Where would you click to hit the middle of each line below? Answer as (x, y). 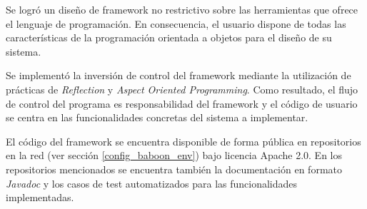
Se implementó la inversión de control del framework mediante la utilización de (179, 75)
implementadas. (40, 197)
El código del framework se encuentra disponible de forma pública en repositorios (183, 141)
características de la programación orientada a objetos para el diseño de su (169, 37)
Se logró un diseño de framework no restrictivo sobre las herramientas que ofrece (182, 9)
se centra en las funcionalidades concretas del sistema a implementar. (157, 117)
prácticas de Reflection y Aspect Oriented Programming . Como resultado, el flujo (182, 89)
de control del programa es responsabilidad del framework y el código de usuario (182, 103)
